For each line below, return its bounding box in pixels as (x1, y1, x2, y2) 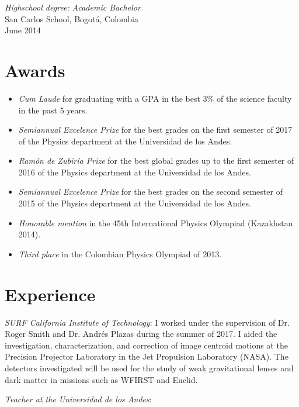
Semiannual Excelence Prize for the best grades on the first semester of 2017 (18, 123, 293, 136)
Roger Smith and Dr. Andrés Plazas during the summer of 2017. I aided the (5, 327, 277, 340)
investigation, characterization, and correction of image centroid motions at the (5, 339, 288, 351)
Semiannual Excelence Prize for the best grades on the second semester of (18, 185, 283, 198)
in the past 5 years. (18, 104, 88, 116)
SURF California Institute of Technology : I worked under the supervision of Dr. (5, 316, 290, 328)
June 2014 (5, 24, 41, 36)
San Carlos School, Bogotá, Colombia (5, 12, 138, 25)
